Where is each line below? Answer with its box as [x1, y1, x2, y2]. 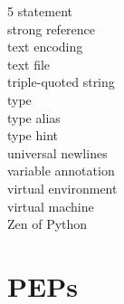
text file [7, 54, 51, 73]
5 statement [7, 2, 73, 20]
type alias [7, 108, 61, 127]
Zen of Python [7, 214, 88, 233]
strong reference [7, 19, 96, 38]
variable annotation [7, 161, 115, 180]
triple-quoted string [7, 72, 115, 91]
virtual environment [7, 178, 118, 197]
